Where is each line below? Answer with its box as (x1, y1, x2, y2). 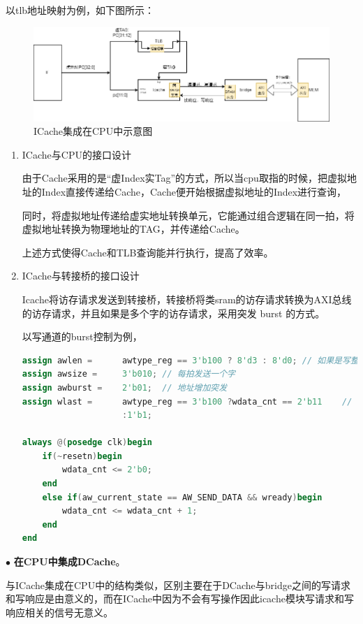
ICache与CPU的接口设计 (22, 147, 131, 161)
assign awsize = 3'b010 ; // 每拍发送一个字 (22, 369, 236, 379)
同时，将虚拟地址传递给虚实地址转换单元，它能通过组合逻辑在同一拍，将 (22, 208, 355, 222)
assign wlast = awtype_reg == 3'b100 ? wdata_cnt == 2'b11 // (22, 396, 353, 407)
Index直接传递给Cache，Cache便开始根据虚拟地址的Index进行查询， (41, 184, 347, 198)
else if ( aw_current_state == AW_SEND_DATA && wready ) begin (42, 492, 323, 502)
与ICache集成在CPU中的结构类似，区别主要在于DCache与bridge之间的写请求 (6, 577, 350, 592)
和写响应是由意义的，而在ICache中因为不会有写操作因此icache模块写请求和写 (6, 591, 354, 606)
